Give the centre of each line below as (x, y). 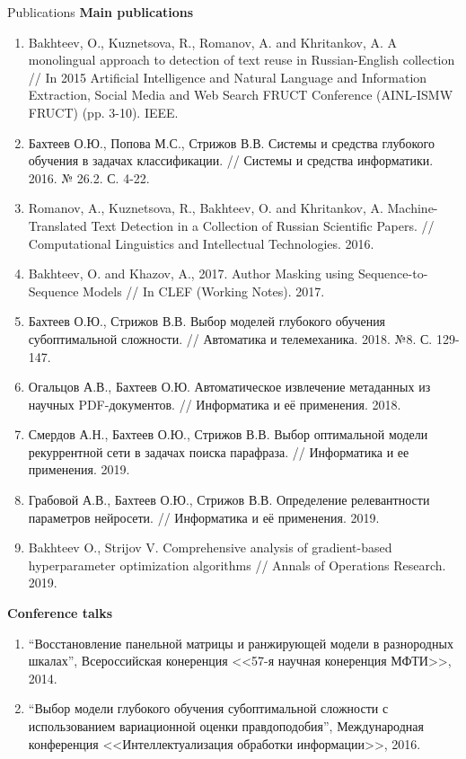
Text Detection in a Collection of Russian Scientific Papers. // (263, 225)
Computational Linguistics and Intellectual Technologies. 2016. (201, 243)
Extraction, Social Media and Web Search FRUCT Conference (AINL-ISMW (241, 95)
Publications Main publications (101, 12)
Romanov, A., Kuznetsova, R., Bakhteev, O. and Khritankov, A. (206, 208)
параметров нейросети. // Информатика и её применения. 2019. (204, 517)
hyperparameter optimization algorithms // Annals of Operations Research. (237, 565)
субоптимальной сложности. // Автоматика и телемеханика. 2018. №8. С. (230, 338)
